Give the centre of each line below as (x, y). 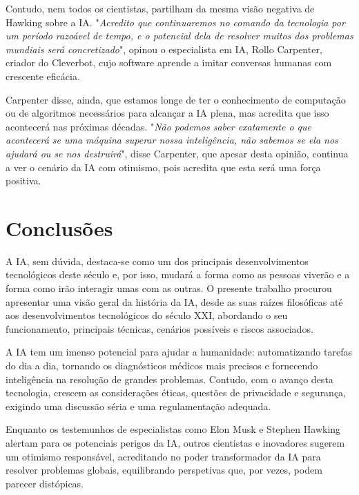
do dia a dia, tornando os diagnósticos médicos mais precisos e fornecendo (162, 365)
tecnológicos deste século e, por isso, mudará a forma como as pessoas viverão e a (178, 274)
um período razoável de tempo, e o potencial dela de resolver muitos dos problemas (179, 36)
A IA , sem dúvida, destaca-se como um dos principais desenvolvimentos (157, 261)
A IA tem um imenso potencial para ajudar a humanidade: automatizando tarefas (179, 352)
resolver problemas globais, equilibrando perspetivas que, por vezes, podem (164, 470)
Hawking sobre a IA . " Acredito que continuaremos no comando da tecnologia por (175, 22)
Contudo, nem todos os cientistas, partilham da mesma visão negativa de (160, 8)
